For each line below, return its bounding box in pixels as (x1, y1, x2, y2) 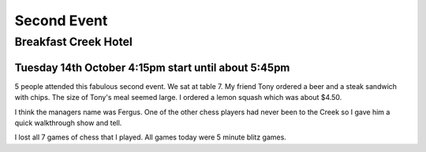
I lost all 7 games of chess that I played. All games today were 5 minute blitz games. (14, 132, 287, 142)
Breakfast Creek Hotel (14, 35, 133, 49)
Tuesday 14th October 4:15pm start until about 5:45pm (14, 61, 290, 74)
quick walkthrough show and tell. (14, 118, 122, 128)
